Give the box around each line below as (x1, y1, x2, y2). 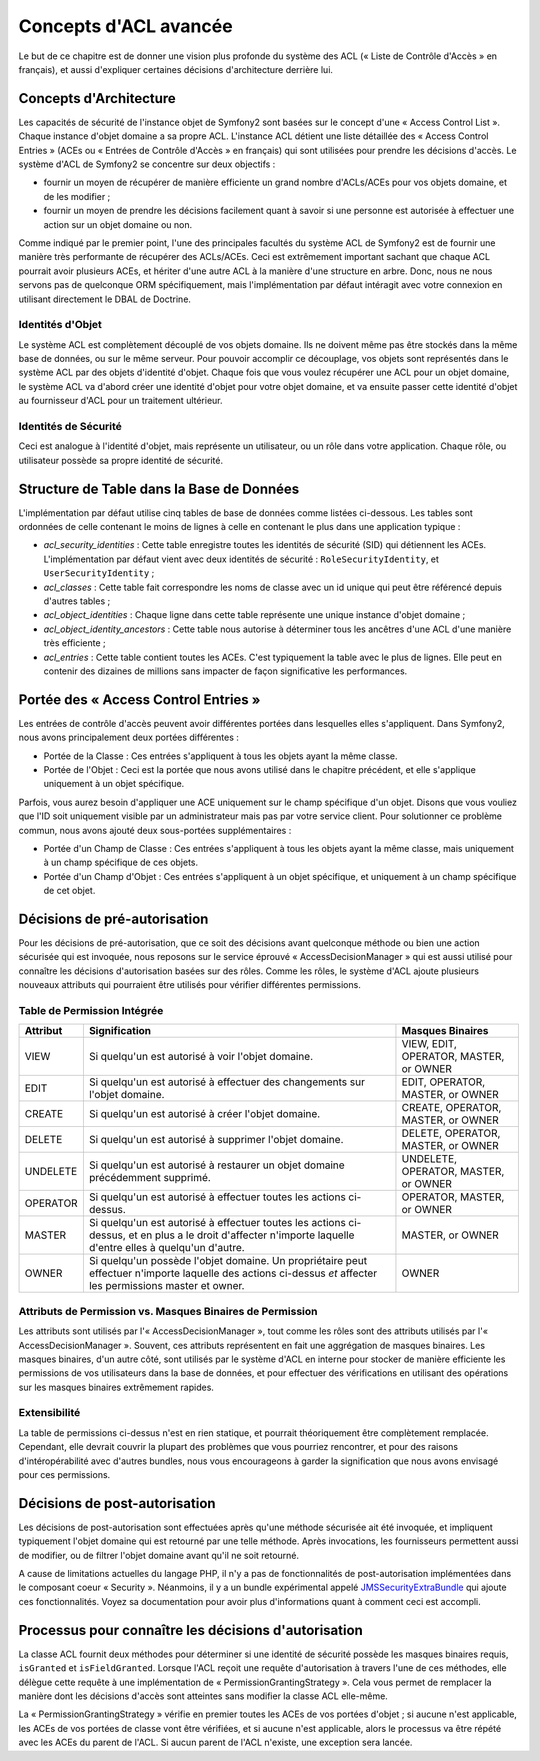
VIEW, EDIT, (401, 1037, 457, 1051)
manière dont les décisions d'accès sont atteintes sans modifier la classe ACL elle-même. (18, 1690, 389, 1702)
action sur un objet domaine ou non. (43, 218, 193, 230)
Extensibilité (18, 1406, 81, 1420)
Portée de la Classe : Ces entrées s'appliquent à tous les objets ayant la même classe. (43, 750, 398, 762)
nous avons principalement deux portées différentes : (18, 731, 239, 744)
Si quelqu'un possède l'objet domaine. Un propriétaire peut (88, 1254, 368, 1268)
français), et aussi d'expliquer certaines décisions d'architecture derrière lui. (18, 63, 334, 75)
